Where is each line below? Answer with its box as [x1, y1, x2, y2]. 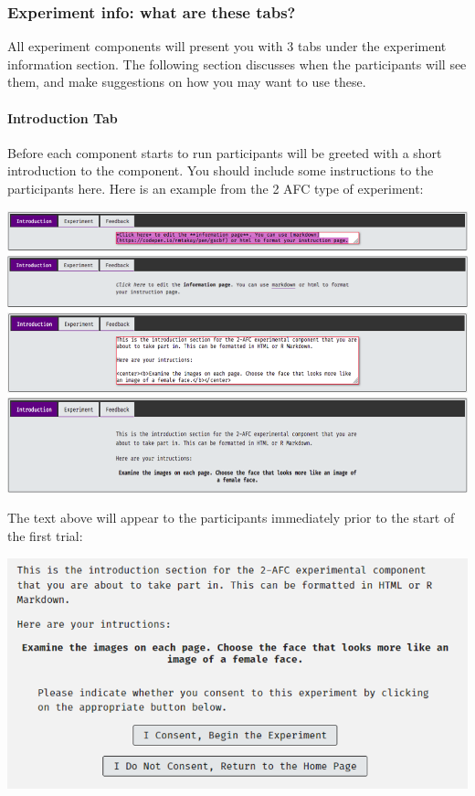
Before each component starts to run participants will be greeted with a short [7, 143, 442, 162]
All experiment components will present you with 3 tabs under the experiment [7, 37, 447, 56]
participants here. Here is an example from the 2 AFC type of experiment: [7, 178, 424, 197]
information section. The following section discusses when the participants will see [7, 54, 467, 73]
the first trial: [7, 525, 83, 545]
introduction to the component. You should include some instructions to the [7, 161, 434, 180]
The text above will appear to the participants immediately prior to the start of [7, 508, 455, 527]
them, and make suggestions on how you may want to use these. [7, 72, 366, 91]
